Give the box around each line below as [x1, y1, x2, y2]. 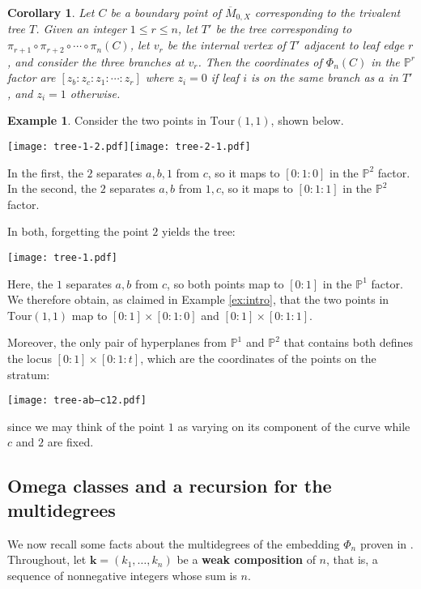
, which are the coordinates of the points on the [140, 349, 376, 366]
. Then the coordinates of [198, 53, 322, 70]
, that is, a [325, 551, 378, 568]
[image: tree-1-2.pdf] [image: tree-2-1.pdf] [7, 140, 251, 152]
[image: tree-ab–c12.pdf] [7, 395, 147, 407]
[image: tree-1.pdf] [7, 251, 118, 263]
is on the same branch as [251, 69, 375, 86]
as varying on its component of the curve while [177, 417, 410, 434]
